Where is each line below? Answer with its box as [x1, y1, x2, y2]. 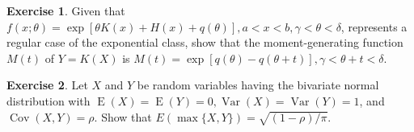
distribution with [6, 92, 91, 109]
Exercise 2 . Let [6, 76, 88, 93]
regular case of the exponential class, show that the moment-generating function [6, 34, 403, 51]
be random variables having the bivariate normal [137, 76, 379, 93]
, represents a [340, 18, 408, 35]
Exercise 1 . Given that [6, 2, 125, 19]
